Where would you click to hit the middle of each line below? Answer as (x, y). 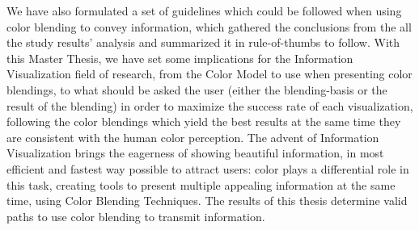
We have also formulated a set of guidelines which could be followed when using (204, 10)
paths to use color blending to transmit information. (136, 216)
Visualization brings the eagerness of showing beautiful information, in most (195, 153)
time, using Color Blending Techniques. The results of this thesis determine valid (207, 201)
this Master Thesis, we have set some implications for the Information (180, 58)
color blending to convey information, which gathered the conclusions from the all (209, 26)
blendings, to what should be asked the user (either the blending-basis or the (197, 89)
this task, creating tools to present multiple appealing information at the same (201, 184)
